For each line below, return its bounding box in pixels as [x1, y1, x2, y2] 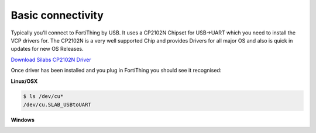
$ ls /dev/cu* [23, 93, 64, 100]
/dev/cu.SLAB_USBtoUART [23, 101, 92, 108]
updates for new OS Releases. [11, 45, 84, 52]
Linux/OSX [11, 78, 38, 85]
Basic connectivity [11, 9, 104, 22]
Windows [11, 116, 35, 123]
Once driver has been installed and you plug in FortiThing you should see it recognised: [11, 67, 222, 74]
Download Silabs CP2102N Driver [11, 56, 91, 63]
